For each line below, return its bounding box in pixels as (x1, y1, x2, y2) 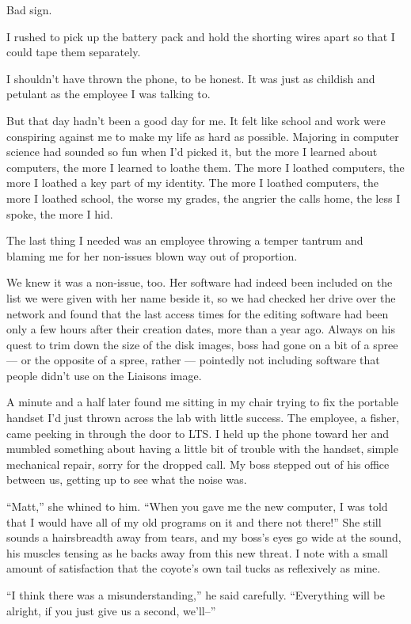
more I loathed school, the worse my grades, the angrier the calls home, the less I (6, 189, 401, 206)
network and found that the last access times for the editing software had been (6, 305, 389, 322)
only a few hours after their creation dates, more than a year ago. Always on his (6, 321, 395, 337)
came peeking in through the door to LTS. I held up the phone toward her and (6, 424, 389, 441)
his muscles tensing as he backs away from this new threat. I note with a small (6, 544, 388, 561)
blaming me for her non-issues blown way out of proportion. (6, 247, 298, 264)
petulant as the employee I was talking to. (6, 86, 211, 102)
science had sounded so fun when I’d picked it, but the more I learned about (6, 143, 378, 160)
